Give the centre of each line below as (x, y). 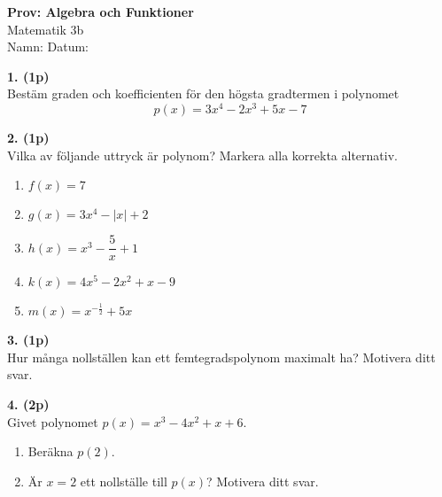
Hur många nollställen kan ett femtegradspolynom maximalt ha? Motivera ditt (221, 357)
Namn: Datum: (48, 47)
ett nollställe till (124, 481)
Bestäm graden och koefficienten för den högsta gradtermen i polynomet (203, 93)
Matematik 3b (46, 29)
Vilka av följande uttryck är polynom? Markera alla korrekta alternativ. (202, 155)
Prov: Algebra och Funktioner (101, 12)
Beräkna (50, 451)
